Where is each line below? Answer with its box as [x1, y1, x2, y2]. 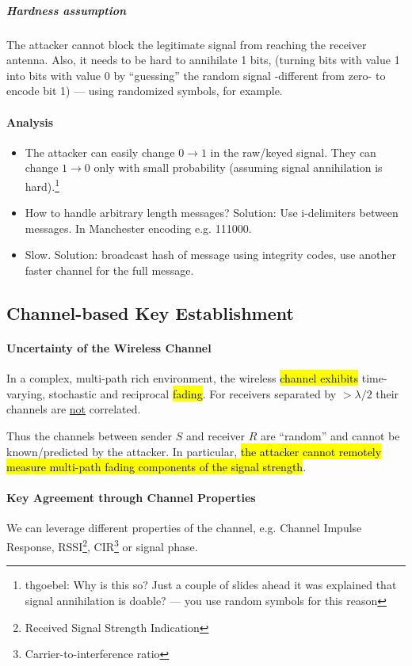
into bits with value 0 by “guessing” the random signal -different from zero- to [6, 67, 386, 83]
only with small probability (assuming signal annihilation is [93, 159, 383, 176]
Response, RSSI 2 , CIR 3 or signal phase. [6, 536, 198, 554]
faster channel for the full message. [25, 261, 194, 278]
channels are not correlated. [6, 401, 141, 417]
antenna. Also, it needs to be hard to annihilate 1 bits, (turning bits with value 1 [6, 51, 400, 68]
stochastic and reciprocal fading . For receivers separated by [48, 385, 337, 402]
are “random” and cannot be [260, 427, 400, 443]
